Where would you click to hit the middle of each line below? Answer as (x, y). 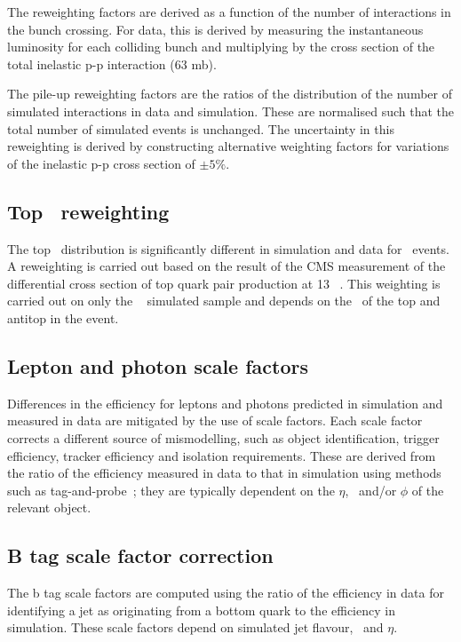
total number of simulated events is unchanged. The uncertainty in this (201, 128)
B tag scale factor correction (140, 555)
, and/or (371, 490)
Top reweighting (88, 211)
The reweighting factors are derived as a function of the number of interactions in (229, 12)
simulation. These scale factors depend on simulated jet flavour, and (195, 627)
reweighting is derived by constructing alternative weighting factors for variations (228, 146)
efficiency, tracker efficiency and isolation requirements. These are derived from (222, 455)
